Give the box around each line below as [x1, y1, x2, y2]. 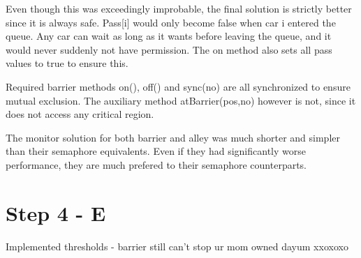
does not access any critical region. [6, 107, 154, 121]
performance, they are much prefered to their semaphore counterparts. [6, 157, 307, 172]
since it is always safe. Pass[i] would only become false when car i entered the [6, 15, 336, 29]
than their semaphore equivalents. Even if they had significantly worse [6, 144, 306, 158]
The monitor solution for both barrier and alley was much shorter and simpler [6, 130, 340, 144]
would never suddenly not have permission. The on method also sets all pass [6, 42, 332, 56]
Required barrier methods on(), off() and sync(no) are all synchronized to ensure [6, 79, 351, 93]
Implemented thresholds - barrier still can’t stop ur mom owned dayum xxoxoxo [6, 238, 348, 253]
